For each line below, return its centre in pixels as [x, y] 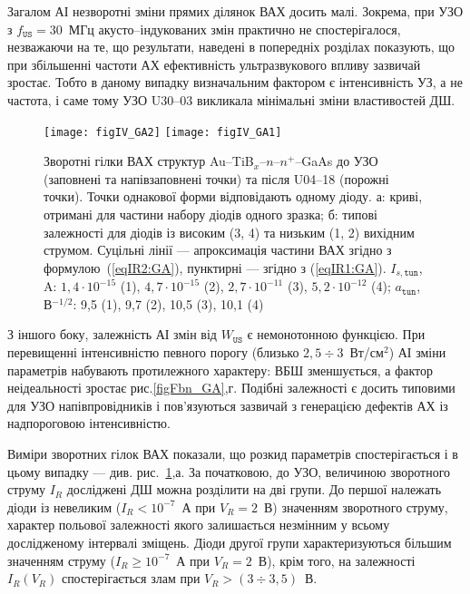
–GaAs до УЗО [337, 161]
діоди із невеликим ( [64, 506]
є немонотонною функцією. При [336, 334]
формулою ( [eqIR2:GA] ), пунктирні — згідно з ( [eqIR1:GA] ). [215, 267]
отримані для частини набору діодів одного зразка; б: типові [211, 214]
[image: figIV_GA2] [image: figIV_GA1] [163, 132]
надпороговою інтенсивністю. [89, 423]
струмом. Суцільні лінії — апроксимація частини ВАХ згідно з [218, 250]
